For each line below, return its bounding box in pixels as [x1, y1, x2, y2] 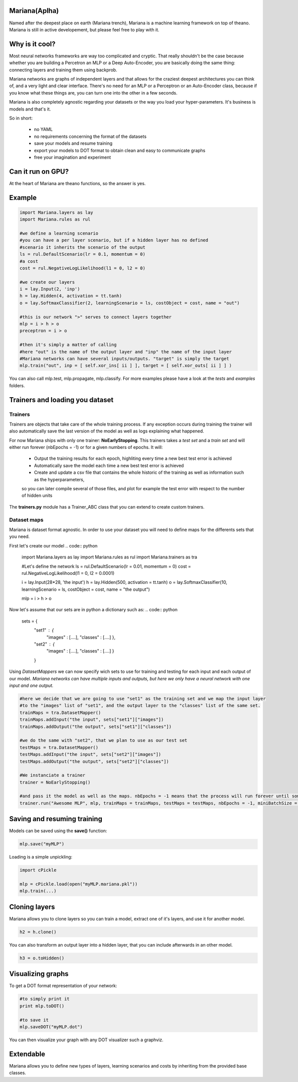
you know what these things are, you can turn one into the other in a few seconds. [9, 90, 178, 96]
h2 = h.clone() [19, 929, 57, 935]
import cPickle [19, 867, 57, 873]
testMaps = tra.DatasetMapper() [19, 745, 99, 750]
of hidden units [21, 493, 53, 499]
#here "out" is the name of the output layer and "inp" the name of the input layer [19, 349, 232, 354]
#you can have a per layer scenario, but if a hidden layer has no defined [19, 237, 209, 243]
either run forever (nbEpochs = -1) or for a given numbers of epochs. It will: [9, 444, 163, 450]
